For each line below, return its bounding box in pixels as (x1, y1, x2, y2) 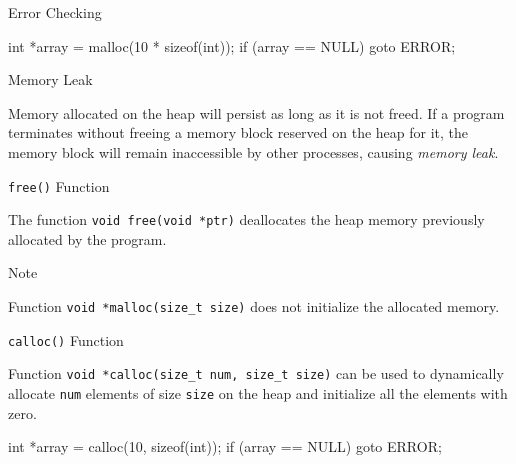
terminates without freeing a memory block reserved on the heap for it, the (8, 122, 469, 143)
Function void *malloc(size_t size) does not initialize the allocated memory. (8, 296, 500, 317)
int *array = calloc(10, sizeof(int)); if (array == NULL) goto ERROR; (8, 436, 442, 457)
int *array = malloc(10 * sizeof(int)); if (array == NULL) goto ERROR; (8, 35, 456, 56)
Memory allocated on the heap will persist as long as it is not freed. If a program (8, 102, 505, 123)
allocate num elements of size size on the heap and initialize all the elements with (8, 383, 508, 404)
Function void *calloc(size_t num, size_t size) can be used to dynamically (8, 363, 504, 384)
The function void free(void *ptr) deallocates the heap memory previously (8, 209, 485, 230)
